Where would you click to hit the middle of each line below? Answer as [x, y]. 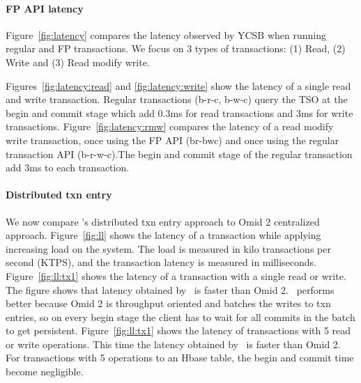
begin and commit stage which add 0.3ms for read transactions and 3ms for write [179, 112]
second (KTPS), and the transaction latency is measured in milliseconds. [161, 262]
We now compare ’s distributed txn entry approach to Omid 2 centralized [163, 221]
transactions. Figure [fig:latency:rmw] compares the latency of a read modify [170, 126]
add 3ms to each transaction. [68, 167]
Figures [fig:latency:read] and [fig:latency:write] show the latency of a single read [178, 85]
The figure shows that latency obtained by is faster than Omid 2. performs [170, 289]
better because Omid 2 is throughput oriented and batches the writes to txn [168, 303]
